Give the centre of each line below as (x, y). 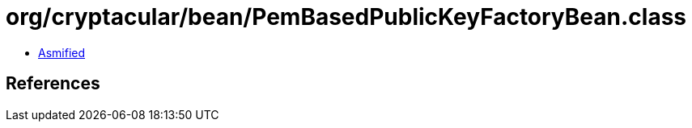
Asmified (62, 52)
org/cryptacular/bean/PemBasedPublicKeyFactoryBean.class (346, 17)
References (53, 84)
